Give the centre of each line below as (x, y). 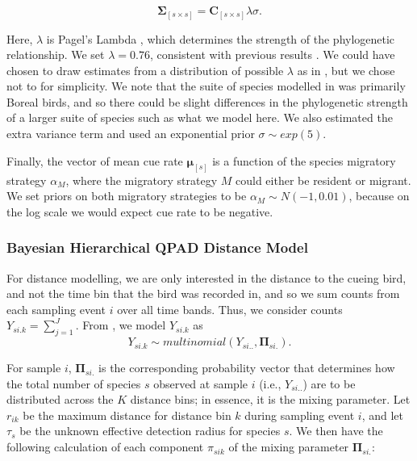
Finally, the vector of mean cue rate (95, 160)
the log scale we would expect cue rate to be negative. (140, 211)
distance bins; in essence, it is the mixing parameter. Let (270, 399)
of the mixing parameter (289, 447)
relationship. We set (56, 54)
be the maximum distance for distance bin (127, 415)
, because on (379, 196)
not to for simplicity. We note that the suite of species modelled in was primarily (206, 86)
